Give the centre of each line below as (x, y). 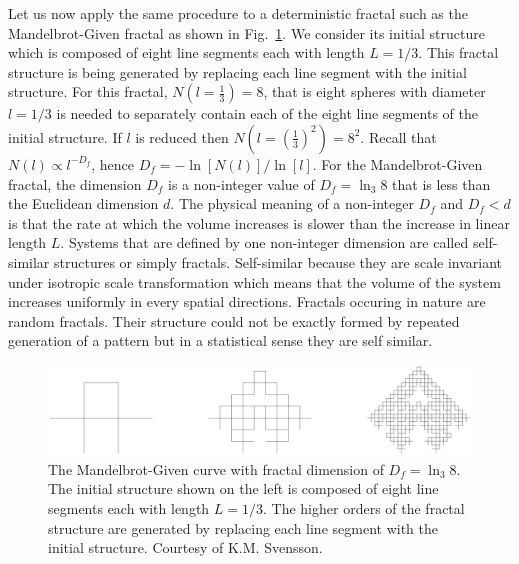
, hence (113, 163)
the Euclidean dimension (83, 203)
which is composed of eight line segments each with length (186, 52)
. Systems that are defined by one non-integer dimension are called (264, 242)
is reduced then (182, 136)
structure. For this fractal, (88, 91)
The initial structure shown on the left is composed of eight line (243, 488)
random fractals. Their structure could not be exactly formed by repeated (234, 320)
